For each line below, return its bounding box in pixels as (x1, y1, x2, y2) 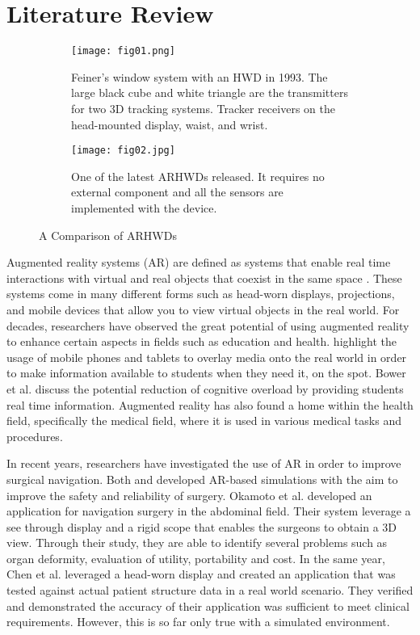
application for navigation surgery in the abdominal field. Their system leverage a (6, 503, 411, 519)
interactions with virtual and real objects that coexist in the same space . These (6, 269, 402, 286)
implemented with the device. (71, 200, 217, 216)
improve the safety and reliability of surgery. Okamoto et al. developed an (6, 486, 372, 503)
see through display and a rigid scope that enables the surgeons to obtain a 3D (6, 518, 397, 535)
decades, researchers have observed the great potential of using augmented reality (6, 317, 409, 334)
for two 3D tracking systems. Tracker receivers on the (71, 99, 335, 116)
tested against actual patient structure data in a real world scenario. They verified (6, 582, 414, 599)
